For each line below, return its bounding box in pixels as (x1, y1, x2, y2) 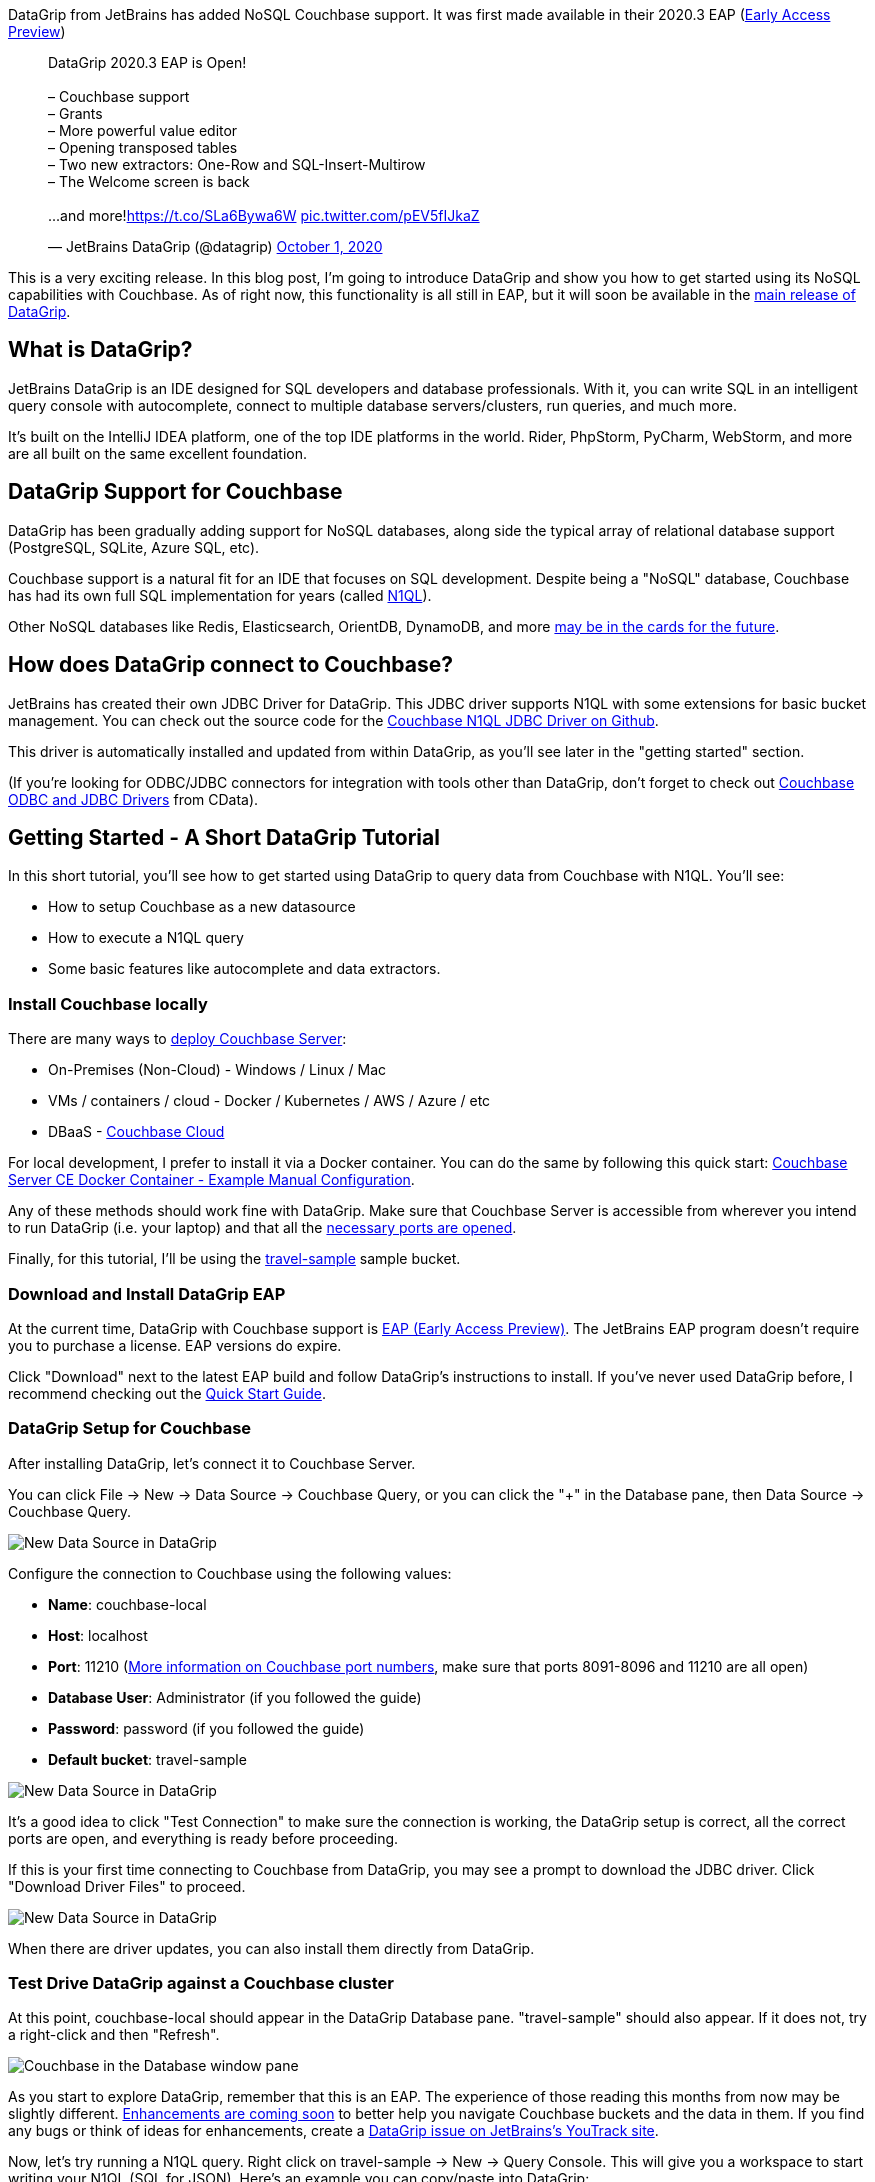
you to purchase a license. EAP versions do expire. (8, 1336, 342, 1354)
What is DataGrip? (8, 337, 193, 363)
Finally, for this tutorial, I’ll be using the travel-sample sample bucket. (8, 1250, 461, 1268)
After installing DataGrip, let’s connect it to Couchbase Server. (8, 1454, 416, 1472)
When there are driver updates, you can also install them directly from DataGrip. (8, 1939, 535, 1957)
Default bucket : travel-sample (48, 1750, 247, 1768)
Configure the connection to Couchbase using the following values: (8, 1564, 452, 1582)
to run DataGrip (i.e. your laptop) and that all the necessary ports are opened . (8, 1219, 517, 1237)
